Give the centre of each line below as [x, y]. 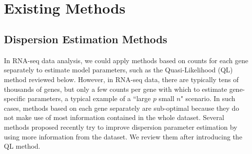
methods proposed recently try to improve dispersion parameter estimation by [121, 127]
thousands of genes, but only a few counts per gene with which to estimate [116, 89]
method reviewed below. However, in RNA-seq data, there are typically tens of [121, 79]
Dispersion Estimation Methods [86, 39]
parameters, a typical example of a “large [89, 98]
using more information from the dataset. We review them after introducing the [123, 136]
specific [15, 98]
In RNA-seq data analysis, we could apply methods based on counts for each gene [126, 60]
